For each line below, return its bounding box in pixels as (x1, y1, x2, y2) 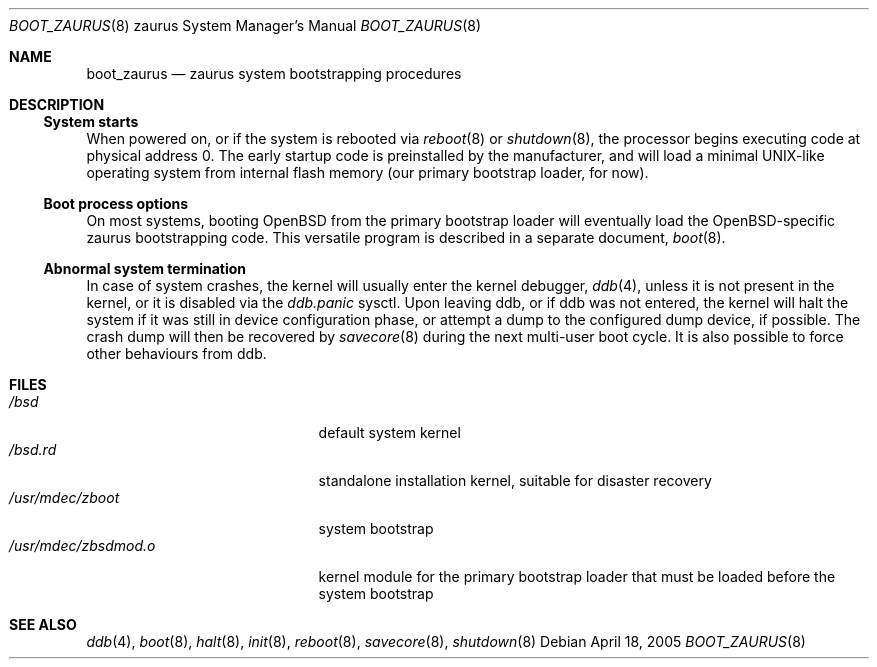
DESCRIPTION (9, 96, 105, 113)
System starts (43, 113, 139, 130)
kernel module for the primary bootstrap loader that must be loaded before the (318, 568, 836, 585)
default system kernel (318, 424, 461, 441)
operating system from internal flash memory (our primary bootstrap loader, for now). (86, 164, 649, 181)
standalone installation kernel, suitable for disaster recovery (318, 472, 712, 489)
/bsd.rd (9, 441, 57, 458)
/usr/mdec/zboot (9, 489, 120, 506)
